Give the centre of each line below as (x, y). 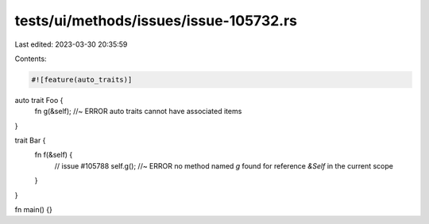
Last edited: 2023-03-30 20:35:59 (71, 44)
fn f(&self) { (54, 155)
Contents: (31, 59)
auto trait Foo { (39, 100)
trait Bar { (30, 140)
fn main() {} (34, 210)
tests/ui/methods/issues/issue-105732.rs (156, 21)
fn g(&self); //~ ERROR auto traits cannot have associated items (138, 112)
